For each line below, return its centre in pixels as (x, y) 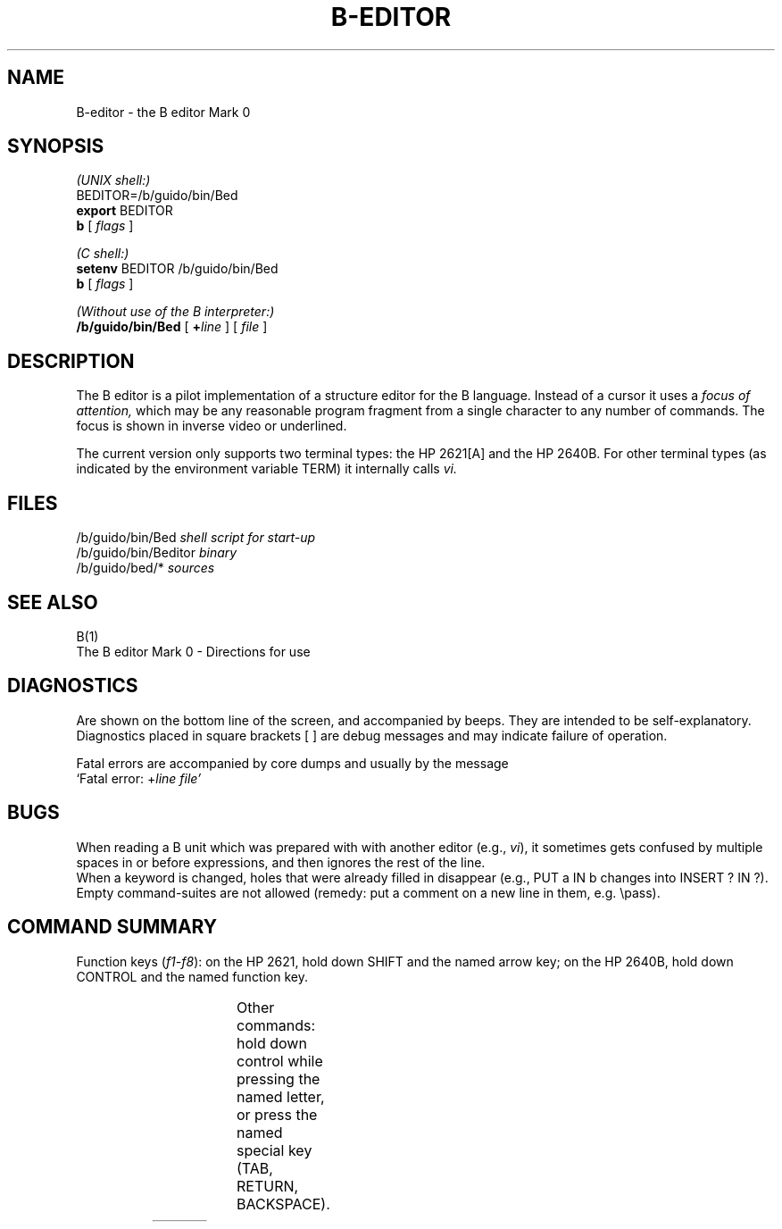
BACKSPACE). (283, 1204)
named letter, (281, 1096)
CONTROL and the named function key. (192, 976)
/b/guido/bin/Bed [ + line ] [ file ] (172, 327)
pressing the (279, 1079)
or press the (277, 1114)
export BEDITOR (125, 211)
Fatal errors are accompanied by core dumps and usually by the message (292, 763)
